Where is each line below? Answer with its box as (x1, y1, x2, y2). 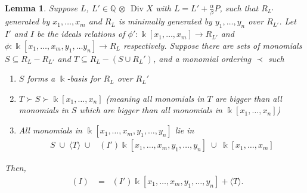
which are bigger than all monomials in (79, 104, 222, 116)
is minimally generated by (118, 15, 212, 27)
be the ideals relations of (36, 27, 125, 40)
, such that (219, 2, 259, 14)
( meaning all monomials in (106, 92, 204, 104)
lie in (175, 124, 194, 136)
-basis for (67, 72, 101, 85)
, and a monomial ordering (153, 52, 252, 64)
